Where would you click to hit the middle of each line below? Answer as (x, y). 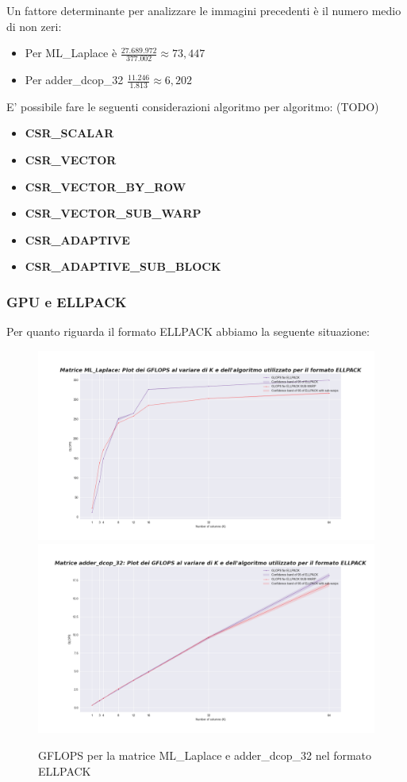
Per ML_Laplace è (71, 53)
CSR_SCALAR (69, 133)
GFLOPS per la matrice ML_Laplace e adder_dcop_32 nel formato (205, 755)
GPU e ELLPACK (67, 301)
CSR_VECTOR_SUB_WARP (113, 213)
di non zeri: (34, 26)
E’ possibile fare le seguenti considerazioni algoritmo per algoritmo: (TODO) (193, 106)
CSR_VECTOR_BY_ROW (106, 186)
